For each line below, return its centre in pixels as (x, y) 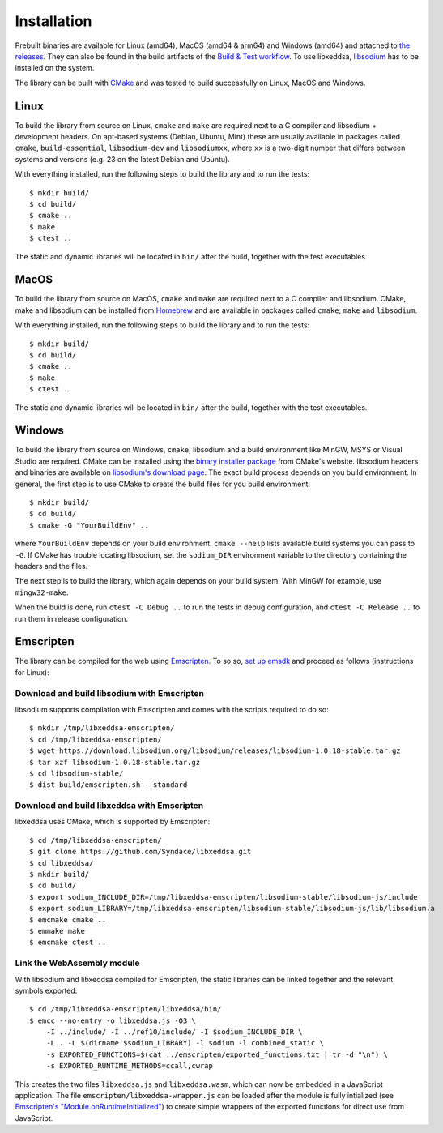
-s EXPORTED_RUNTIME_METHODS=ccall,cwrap (130, 1066)
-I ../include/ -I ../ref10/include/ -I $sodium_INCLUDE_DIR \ (174, 1032)
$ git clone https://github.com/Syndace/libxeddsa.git (141, 852)
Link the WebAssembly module (78, 963)
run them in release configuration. (72, 618)
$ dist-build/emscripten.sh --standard (109, 785)
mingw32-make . (42, 592)
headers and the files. (51, 566)
